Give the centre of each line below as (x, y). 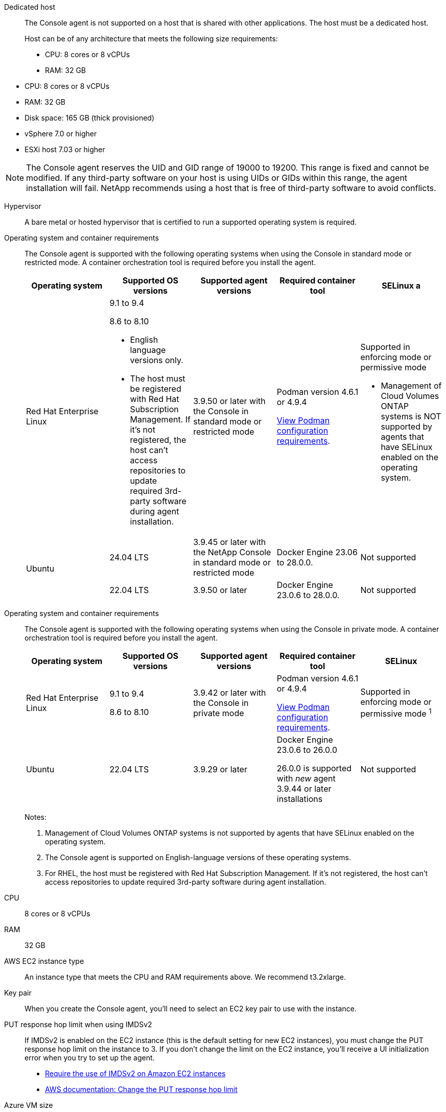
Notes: (36, 817)
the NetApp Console (232, 552)
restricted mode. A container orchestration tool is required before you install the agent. (170, 262)
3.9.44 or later (304, 789)
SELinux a (401, 286)
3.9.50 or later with (229, 401)
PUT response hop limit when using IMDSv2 (78, 1024)
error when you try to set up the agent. (90, 1058)
